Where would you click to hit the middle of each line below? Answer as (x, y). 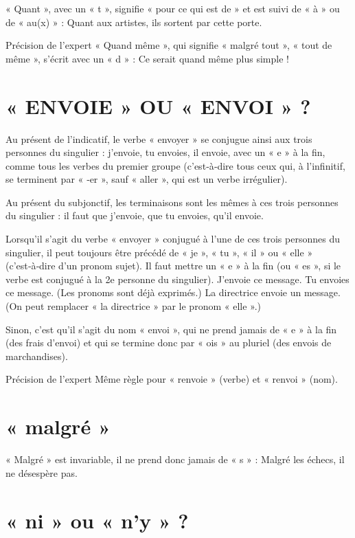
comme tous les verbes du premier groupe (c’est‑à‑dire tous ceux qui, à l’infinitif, (175, 165)
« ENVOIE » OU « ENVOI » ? (158, 105)
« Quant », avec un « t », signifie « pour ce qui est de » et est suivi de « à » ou (173, 8)
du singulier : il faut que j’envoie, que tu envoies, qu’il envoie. (135, 215)
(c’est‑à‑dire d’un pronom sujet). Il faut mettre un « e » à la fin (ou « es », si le (173, 266)
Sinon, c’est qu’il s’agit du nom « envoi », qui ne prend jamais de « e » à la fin (171, 329)
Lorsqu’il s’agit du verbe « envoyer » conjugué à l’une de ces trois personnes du (173, 239)
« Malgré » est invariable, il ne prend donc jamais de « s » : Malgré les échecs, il (175, 459)
